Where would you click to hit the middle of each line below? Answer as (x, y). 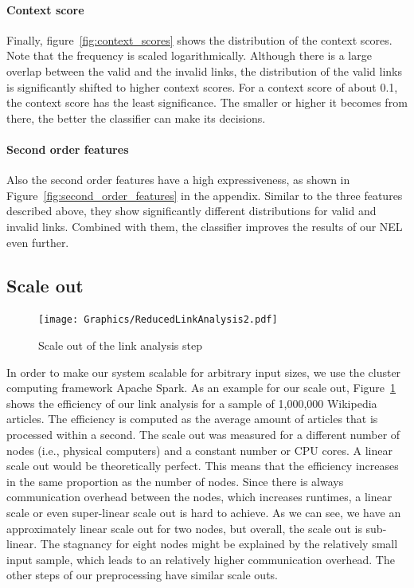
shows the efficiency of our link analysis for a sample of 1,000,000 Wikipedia (192, 403)
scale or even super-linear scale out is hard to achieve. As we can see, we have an (204, 512)
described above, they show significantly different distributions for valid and (191, 211)
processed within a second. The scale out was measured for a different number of (203, 434)
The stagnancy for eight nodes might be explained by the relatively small (219, 544)
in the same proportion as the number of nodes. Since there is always (175, 481)
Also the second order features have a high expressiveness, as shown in (178, 180)
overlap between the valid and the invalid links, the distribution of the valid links (204, 71)
